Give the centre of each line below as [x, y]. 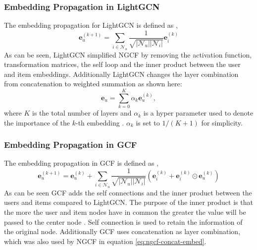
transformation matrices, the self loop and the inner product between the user [122, 64]
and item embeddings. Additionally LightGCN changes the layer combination [121, 74]
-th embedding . [100, 122]
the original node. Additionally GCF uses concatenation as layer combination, [122, 231]
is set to [148, 122]
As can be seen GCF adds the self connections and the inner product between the [128, 192]
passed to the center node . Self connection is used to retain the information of [123, 221]
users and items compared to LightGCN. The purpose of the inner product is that [128, 202]
